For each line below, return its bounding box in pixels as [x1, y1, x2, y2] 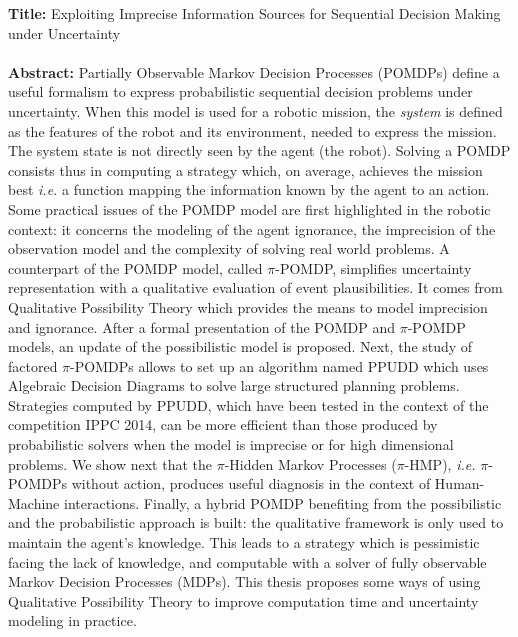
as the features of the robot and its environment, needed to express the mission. [8, 120, 497, 141]
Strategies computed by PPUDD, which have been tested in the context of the [8, 394, 489, 415]
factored [8, 355, 58, 376]
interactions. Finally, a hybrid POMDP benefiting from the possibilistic [63, 492, 502, 513]
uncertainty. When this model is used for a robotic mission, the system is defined [8, 100, 503, 121]
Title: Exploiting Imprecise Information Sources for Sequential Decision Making [8, 3, 501, 23]
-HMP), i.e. [404, 453, 476, 474]
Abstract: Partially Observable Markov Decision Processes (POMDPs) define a [8, 61, 500, 82]
